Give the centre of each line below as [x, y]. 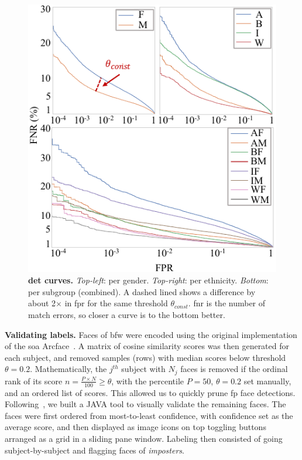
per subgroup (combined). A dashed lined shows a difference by [142, 291]
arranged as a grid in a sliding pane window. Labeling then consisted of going [144, 438]
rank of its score [34, 380]
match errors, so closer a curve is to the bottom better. [127, 314]
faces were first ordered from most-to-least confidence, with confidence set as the [149, 415]
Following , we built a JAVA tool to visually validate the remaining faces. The [145, 404]
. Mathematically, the [68, 369]
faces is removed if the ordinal [234, 369]
